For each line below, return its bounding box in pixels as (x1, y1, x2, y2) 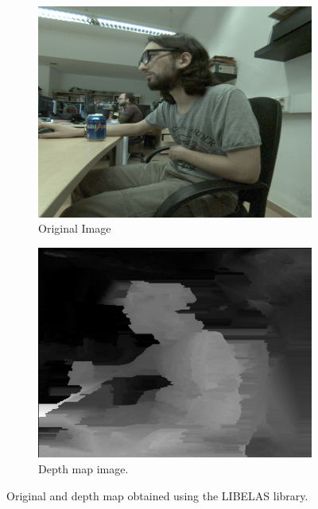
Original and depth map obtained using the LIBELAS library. (6, 487, 308, 503)
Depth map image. (38, 460, 129, 476)
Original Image (38, 220, 111, 237)
